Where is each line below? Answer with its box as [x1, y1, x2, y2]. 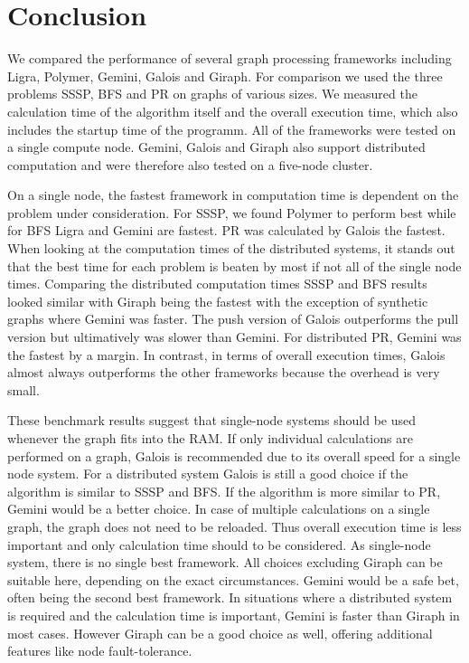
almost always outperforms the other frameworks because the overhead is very [7, 363, 440, 382]
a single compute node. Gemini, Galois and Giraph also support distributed [7, 137, 426, 156]
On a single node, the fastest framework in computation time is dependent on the [7, 185, 459, 204]
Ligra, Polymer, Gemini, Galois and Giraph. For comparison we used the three [7, 66, 443, 85]
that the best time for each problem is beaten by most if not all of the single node [7, 256, 462, 275]
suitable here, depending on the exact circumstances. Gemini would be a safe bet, [7, 570, 459, 589]
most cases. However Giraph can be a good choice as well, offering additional [7, 623, 433, 642]
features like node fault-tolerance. [7, 641, 192, 660]
